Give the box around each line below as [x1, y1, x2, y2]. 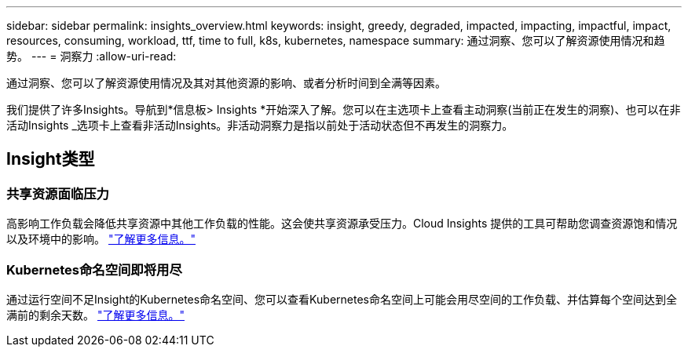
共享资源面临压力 [6, 185, 109, 202]
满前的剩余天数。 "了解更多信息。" [6, 308, 185, 322]
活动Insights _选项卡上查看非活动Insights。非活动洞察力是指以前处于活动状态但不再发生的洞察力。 [6, 118, 514, 132]
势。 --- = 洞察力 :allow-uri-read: [6, 49, 177, 63]
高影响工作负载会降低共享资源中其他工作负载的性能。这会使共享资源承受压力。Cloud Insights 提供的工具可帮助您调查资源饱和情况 [6, 217, 678, 231]
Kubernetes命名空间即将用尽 [6, 261, 182, 278]
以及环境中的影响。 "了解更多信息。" [6, 232, 196, 246]
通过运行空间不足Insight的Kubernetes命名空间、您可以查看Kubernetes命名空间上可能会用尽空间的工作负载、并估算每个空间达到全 [6, 292, 677, 306]
